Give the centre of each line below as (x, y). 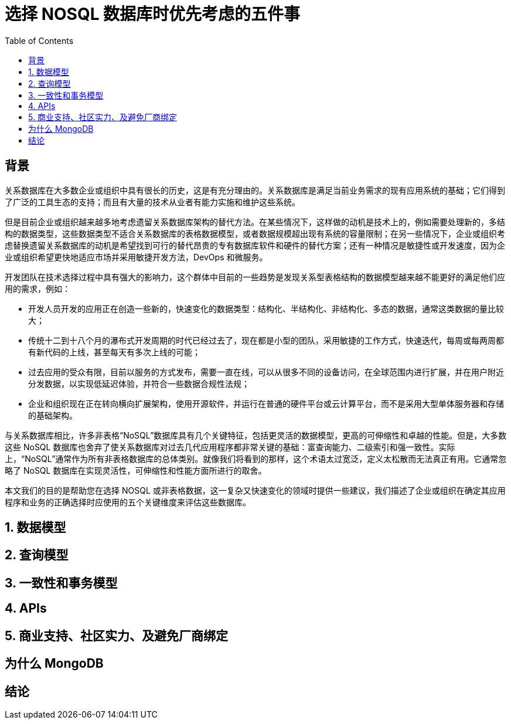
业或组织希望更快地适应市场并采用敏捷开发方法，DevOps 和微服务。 (136, 257)
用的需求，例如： (38, 288)
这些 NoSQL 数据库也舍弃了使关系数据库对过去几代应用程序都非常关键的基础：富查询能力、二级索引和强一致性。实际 (230, 447)
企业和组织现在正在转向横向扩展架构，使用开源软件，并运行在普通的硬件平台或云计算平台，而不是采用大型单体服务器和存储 (266, 403)
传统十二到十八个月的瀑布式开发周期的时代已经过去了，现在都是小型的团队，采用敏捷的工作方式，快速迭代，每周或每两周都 (266, 340)
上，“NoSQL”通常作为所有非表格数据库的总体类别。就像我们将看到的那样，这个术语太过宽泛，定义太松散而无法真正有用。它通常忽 (256, 458)
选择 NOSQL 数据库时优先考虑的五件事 (153, 14)
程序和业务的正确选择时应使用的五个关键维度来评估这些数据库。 (128, 502)
